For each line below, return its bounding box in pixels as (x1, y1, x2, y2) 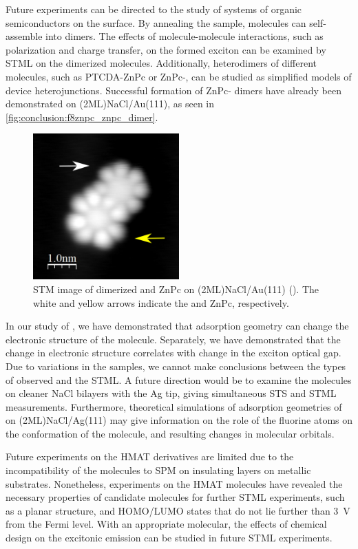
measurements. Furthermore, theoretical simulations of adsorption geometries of (6, 399, 342, 413)
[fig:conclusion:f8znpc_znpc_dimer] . (6, 109, 158, 124)
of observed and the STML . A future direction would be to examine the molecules (6, 372, 352, 387)
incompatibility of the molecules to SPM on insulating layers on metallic (6, 463, 311, 477)
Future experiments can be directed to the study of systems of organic (6, 2, 302, 16)
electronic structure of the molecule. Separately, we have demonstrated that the (6, 332, 341, 346)
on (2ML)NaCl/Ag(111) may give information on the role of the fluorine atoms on (6, 413, 353, 427)
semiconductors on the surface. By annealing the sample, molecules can (6, 15, 306, 30)
